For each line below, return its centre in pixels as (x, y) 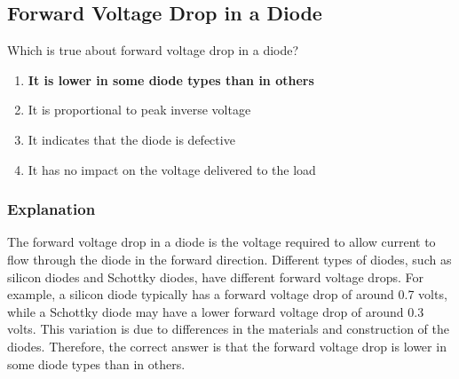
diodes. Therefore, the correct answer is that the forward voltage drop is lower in (227, 346)
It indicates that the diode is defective (131, 139)
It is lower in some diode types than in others (171, 79)
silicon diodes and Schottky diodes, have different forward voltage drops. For (215, 276)
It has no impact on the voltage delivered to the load (172, 169)
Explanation (51, 209)
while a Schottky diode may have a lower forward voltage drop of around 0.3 (216, 311)
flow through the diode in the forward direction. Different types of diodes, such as (229, 259)
